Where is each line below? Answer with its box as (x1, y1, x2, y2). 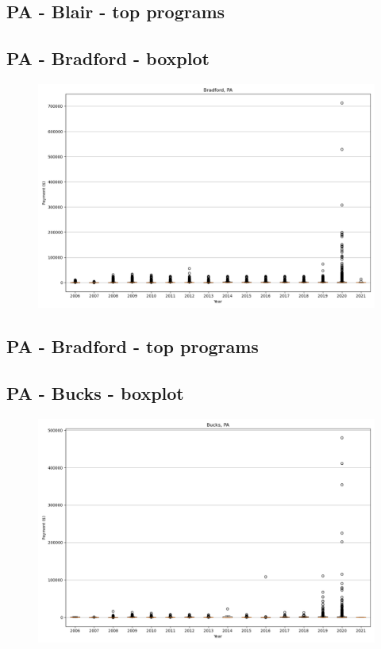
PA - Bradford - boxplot (6, 46, 210, 71)
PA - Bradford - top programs (6, 334, 259, 359)
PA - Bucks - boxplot (6, 381, 184, 405)
